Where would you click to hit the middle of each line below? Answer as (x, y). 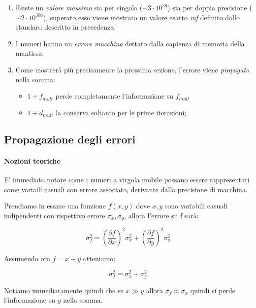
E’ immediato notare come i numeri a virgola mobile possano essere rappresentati (127, 179)
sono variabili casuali (196, 206)
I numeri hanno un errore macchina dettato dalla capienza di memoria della (130, 43)
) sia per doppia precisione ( (210, 7)
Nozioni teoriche (32, 160)
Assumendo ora (27, 258)
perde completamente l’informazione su (114, 96)
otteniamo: (99, 258)
